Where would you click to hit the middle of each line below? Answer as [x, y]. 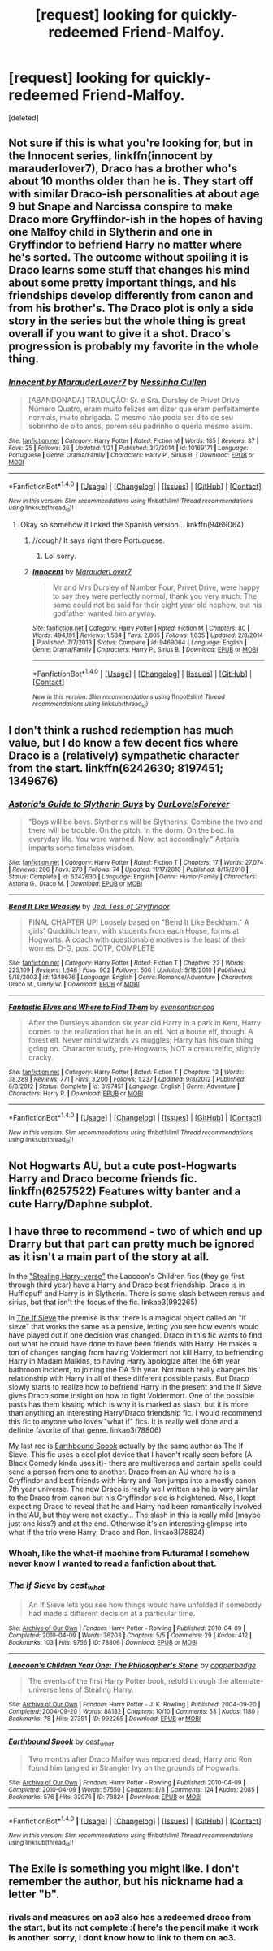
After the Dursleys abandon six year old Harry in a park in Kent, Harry [145, 1023]
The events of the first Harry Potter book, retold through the [128, 1680]
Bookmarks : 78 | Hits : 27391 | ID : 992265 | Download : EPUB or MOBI [105, 1719]
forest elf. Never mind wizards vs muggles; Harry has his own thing [141, 1040]
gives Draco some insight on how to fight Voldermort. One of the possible [132, 1396]
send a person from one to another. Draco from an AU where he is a [122, 1472]
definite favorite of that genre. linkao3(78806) [85, 1430]
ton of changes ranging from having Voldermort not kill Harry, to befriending [136, 1353]
